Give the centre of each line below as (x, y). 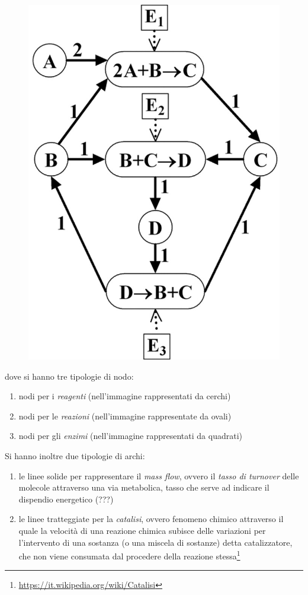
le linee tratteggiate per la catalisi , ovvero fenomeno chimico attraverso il (151, 519)
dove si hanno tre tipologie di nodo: (69, 376)
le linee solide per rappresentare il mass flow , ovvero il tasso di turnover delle (159, 475)
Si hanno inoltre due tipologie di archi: (75, 456)
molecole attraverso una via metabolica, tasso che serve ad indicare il (144, 487)
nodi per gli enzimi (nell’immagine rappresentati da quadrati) (130, 436)
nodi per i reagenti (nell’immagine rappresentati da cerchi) (125, 396)
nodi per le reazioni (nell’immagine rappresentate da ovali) (125, 416)
